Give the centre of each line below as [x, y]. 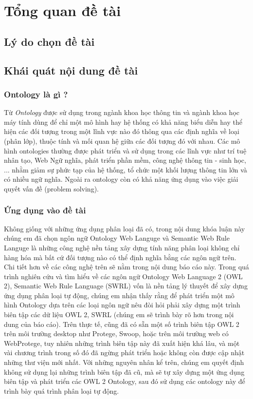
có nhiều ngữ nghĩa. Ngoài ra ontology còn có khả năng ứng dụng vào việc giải [121, 179]
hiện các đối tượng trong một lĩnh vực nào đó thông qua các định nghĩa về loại [122, 131]
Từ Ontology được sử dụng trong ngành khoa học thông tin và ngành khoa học [122, 112]
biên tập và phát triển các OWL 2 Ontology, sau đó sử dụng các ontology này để [125, 381]
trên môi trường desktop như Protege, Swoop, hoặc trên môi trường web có [116, 333]
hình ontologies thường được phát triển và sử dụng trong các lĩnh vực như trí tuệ [125, 150]
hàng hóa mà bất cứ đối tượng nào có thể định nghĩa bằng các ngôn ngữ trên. [120, 257]
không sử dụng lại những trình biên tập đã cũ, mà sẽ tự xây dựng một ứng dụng [124, 371]
